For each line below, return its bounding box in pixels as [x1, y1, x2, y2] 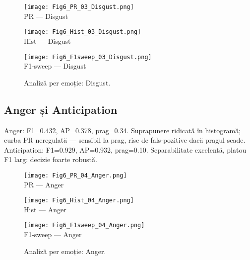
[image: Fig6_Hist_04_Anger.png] [24, 197, 134, 204]
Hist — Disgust [24, 35, 71, 46]
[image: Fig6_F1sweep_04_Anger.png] [24, 222, 145, 229]
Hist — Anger [24, 204, 66, 214]
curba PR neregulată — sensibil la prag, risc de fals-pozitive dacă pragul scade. [4, 135, 246, 145]
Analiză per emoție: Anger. [24, 246, 106, 256]
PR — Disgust [24, 10, 68, 21]
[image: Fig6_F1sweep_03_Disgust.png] [24, 53, 152, 61]
